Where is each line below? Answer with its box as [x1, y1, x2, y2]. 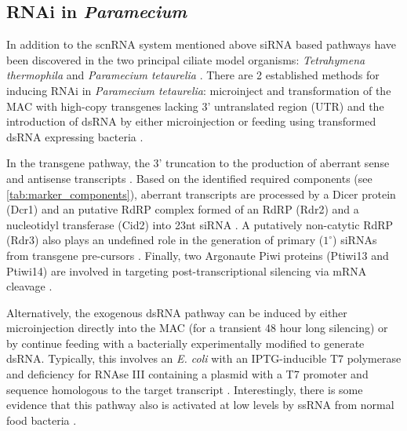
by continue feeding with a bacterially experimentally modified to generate [6, 334, 365, 351]
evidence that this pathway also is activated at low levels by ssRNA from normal [6, 396, 394, 413]
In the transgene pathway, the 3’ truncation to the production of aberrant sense [6, 155, 390, 171]
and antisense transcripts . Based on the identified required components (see [6, 170, 372, 186]
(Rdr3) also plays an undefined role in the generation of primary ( [6, 232, 324, 248]
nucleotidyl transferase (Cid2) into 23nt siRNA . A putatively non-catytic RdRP [6, 216, 394, 232]
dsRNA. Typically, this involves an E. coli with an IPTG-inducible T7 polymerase [6, 350, 402, 367]
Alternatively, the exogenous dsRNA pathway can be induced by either [6, 304, 347, 320]
